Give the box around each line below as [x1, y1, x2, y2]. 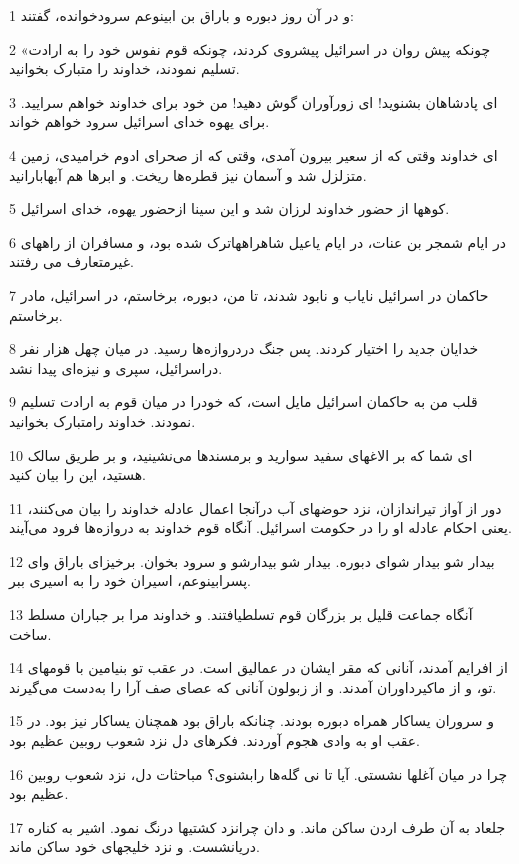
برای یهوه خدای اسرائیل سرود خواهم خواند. [9, 111, 270, 132]
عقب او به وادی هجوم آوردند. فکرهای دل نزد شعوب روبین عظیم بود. [9, 730, 420, 751]
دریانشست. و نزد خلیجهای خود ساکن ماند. [9, 836, 260, 857]
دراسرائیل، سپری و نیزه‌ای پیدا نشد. [9, 357, 223, 378]
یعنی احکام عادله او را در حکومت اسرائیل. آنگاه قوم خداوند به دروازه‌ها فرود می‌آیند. [9, 517, 512, 538]
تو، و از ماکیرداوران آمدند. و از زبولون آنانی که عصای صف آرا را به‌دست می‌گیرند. [9, 676, 497, 697]
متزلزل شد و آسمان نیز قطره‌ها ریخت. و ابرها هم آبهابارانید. [9, 164, 367, 185]
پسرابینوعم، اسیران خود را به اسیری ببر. [9, 570, 251, 591]
